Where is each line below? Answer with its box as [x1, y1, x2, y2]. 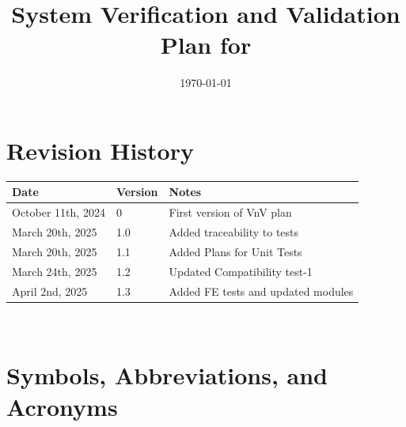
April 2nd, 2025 [12, 282, 88, 299]
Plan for [160, 28, 252, 61]
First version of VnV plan [169, 204, 292, 221]
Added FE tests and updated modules [169, 282, 354, 299]
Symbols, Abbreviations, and [6, 359, 328, 391]
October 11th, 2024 [12, 204, 105, 221]
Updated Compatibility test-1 [169, 263, 313, 279]
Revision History [6, 134, 194, 166]
